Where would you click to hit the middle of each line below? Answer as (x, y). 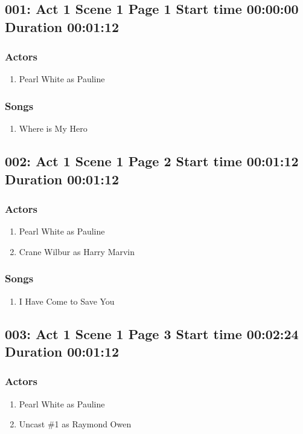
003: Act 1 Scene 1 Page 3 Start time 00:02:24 (152, 333)
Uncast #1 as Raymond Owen (75, 424)
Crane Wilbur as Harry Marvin (77, 251)
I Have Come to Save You (67, 301)
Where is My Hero (53, 128)
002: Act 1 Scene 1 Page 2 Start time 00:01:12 (152, 161)
